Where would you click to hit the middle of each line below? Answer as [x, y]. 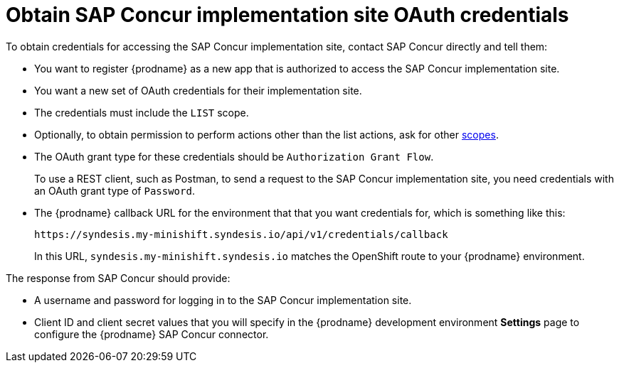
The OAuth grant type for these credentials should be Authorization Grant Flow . [234, 156]
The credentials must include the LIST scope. [142, 112]
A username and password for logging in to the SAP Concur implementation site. [223, 300]
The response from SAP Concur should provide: [118, 278]
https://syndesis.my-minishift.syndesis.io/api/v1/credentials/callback [241, 234]
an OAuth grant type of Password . [115, 190]
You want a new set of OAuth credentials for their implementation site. [198, 90]
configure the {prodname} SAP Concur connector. [152, 334]
